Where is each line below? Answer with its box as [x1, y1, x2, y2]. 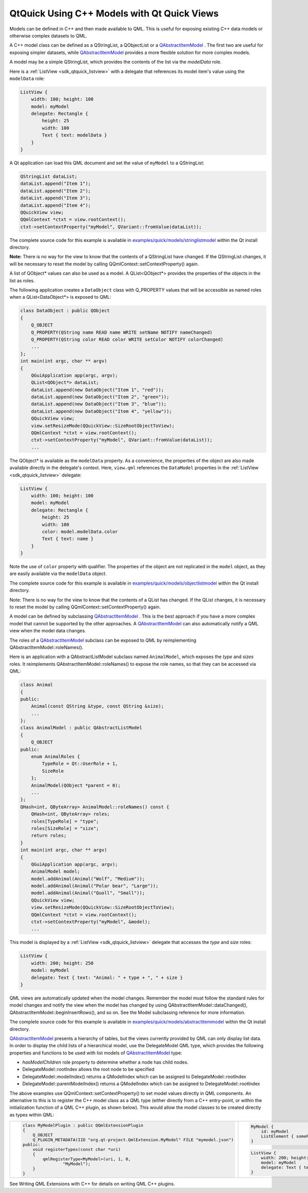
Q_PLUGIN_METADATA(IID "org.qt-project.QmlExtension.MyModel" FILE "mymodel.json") [32, 1137, 234, 1143]
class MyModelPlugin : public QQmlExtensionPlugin [22, 1123, 144, 1128]
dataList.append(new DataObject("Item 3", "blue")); [31, 401, 167, 407]
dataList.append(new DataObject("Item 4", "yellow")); [31, 408, 172, 414]
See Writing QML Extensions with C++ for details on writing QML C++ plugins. [9, 1181, 175, 1187]
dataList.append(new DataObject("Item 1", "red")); [31, 387, 164, 393]
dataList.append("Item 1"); [20, 181, 91, 187]
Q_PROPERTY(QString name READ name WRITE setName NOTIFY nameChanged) [31, 329, 213, 335]
